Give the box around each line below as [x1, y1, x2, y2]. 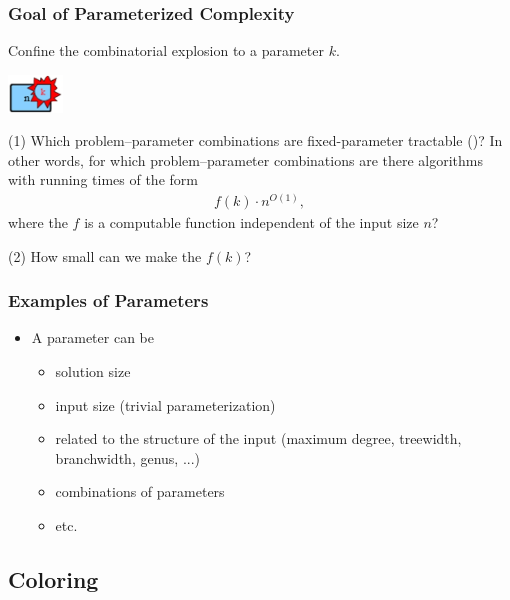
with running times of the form [8, 169, 198, 190]
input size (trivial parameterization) [55, 394, 276, 415]
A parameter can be [31, 327, 154, 348]
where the [8, 212, 68, 233]
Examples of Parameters [8, 288, 209, 313]
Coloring [8, 563, 99, 594]
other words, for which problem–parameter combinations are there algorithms [8, 149, 484, 170]
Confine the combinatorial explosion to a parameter [8, 40, 324, 61]
